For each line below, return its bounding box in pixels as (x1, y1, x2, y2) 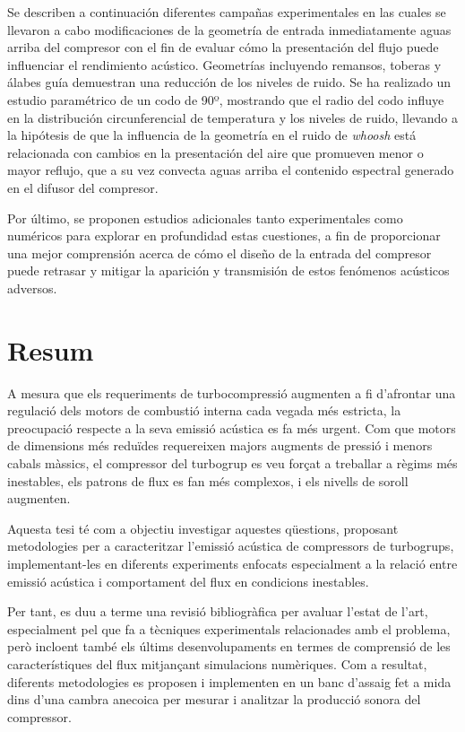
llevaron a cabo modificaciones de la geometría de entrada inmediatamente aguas (7, 20, 452, 39)
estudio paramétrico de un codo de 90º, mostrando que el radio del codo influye (7, 90, 444, 109)
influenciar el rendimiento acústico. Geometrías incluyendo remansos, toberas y (7, 55, 442, 74)
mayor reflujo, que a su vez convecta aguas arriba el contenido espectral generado (7, 161, 454, 179)
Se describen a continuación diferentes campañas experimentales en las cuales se (7, 3, 446, 21)
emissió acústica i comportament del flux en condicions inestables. (7, 571, 369, 590)
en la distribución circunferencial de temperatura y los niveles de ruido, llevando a (7, 108, 458, 126)
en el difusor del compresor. (7, 178, 159, 196)
